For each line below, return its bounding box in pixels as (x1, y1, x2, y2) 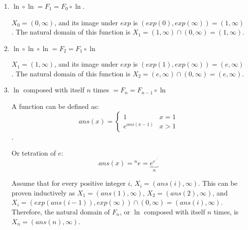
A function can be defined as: (11, 101, 99, 111)
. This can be (198, 178, 238, 188)
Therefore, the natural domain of (11, 206, 110, 216)
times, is (213, 206, 239, 216)
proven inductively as (11, 187, 75, 197)
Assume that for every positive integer (11, 178, 126, 188)
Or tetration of (11, 148, 56, 158)
